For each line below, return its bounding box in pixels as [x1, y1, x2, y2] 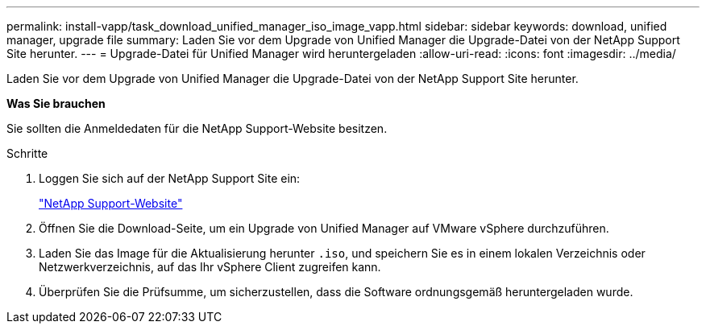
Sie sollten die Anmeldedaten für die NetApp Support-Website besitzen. [6, 122, 388, 135]
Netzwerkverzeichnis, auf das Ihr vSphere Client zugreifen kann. [39, 260, 381, 274]
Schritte [6, 146, 48, 160]
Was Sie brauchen [6, 97, 106, 110]
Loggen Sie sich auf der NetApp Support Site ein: [39, 171, 301, 185]
